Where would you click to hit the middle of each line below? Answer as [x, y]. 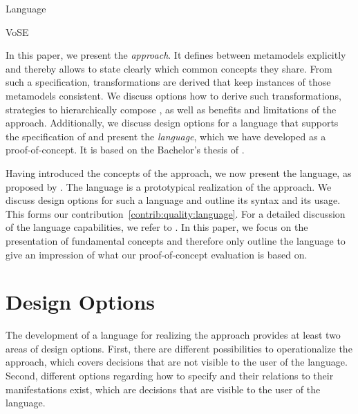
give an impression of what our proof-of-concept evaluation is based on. [157, 254]
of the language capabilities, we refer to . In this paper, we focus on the [157, 227]
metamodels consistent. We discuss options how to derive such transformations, [173, 95]
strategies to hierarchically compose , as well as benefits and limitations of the [171, 109]
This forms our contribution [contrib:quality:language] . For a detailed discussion [176, 213]
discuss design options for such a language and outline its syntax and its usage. [173, 200]
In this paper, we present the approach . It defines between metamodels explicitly [176, 55]
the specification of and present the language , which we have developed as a [166, 136]
